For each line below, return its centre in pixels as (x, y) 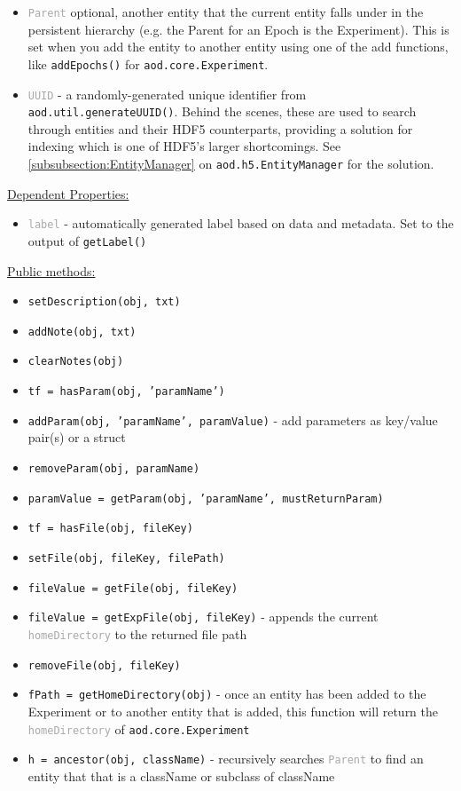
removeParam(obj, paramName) (114, 469)
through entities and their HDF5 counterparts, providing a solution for (220, 128)
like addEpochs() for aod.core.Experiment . (148, 63)
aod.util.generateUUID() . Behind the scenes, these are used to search (222, 111)
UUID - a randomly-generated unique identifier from (167, 94)
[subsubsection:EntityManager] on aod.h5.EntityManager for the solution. (231, 163)
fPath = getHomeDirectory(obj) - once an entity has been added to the (227, 694)
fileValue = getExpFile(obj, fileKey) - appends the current (203, 617)
